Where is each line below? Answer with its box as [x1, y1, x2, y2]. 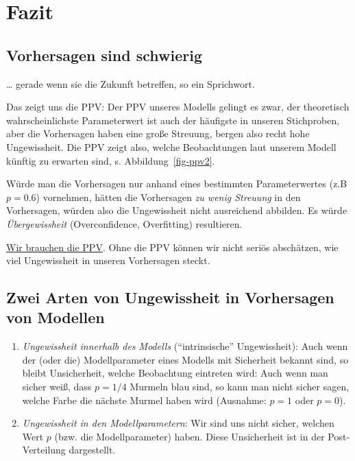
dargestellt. [69, 442, 116, 457]
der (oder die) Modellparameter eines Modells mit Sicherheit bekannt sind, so [22, 352, 349, 366]
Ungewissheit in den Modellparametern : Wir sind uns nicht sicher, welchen [22, 416, 334, 430]
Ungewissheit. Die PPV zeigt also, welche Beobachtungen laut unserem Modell [6, 139, 336, 154]
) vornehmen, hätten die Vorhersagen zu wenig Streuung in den [36, 189, 301, 204]
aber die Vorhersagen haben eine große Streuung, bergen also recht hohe [6, 126, 310, 141]
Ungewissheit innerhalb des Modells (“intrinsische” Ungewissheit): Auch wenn [22, 339, 348, 353]
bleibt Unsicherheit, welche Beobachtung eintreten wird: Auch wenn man [22, 366, 328, 380]
